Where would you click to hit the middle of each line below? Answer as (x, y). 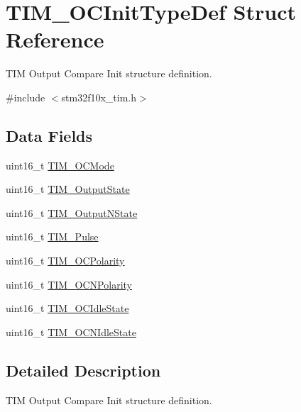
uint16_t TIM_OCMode (60, 165)
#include (26, 97)
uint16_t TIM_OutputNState (72, 212)
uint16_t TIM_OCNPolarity (69, 284)
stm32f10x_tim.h (99, 97)
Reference (55, 39)
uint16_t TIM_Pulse (52, 236)
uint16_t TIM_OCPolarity (65, 261)
